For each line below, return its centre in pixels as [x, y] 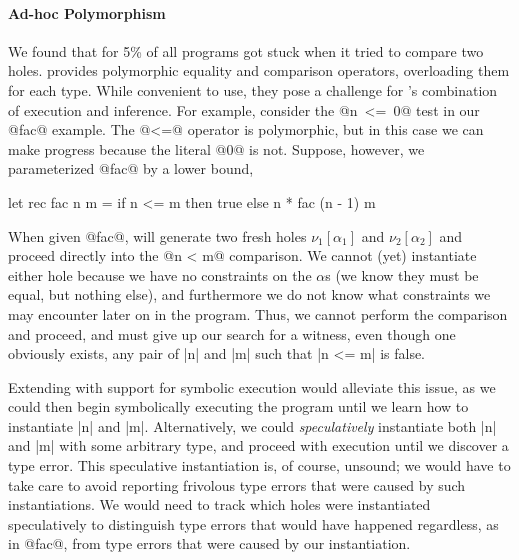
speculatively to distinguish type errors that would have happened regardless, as [253, 523]
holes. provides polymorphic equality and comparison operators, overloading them [259, 70]
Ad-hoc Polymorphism [87, 12]
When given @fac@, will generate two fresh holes [157, 235]
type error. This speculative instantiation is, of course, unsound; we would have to [259, 465]
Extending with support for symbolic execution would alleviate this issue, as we [252, 386]
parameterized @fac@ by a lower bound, [131, 168]
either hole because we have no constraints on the [160, 274]
